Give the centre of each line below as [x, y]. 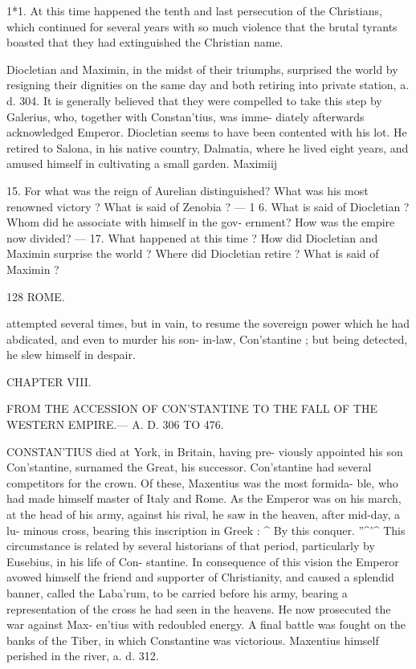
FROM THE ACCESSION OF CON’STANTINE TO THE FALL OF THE [192, 408]
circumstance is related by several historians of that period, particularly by [191, 546]
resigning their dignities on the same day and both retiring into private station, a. [208, 85]
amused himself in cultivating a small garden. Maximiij [142, 163]
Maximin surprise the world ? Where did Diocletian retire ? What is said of [193, 253]
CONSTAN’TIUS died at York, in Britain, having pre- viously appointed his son [205, 451]
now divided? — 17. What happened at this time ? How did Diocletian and [192, 237]
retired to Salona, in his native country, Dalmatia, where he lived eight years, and [208, 147]
